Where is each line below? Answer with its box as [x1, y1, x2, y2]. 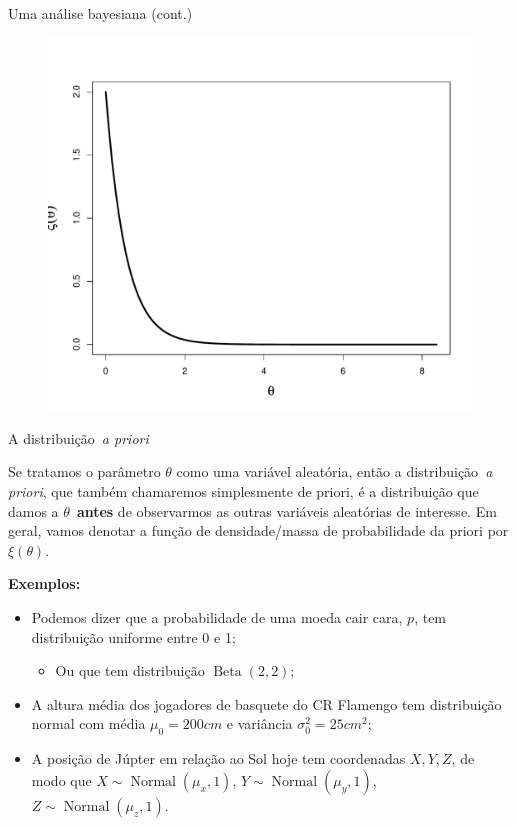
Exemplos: [8, 573, 81, 594]
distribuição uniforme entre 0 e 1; [31, 626, 236, 647]
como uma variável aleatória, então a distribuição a [176, 461, 493, 482]
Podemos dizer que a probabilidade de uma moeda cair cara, [31, 607, 403, 627]
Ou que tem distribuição [55, 660, 205, 681]
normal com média [31, 713, 146, 734]
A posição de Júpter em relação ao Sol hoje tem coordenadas [31, 748, 406, 769]
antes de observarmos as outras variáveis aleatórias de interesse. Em [76, 500, 497, 521]
